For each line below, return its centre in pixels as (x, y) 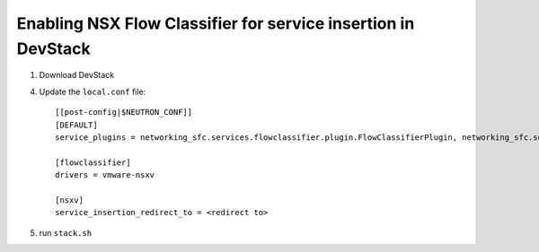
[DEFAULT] (76, 125)
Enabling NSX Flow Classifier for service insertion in (216, 23)
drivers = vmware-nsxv (105, 175)
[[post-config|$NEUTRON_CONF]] (124, 113)
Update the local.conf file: (93, 91)
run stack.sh (66, 232)
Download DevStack (77, 75)
